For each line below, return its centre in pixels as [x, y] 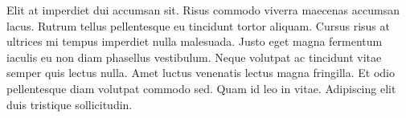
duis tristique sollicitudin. [70, 104]
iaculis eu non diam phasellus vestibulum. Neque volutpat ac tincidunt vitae [194, 57]
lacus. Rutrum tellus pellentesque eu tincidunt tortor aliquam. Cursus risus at [198, 25]
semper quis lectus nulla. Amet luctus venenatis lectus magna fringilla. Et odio [201, 73]
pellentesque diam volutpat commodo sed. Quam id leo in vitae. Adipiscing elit [201, 88]
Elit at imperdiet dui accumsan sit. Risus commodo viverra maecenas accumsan [203, 10]
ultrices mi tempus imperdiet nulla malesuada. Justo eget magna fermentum [195, 41]
